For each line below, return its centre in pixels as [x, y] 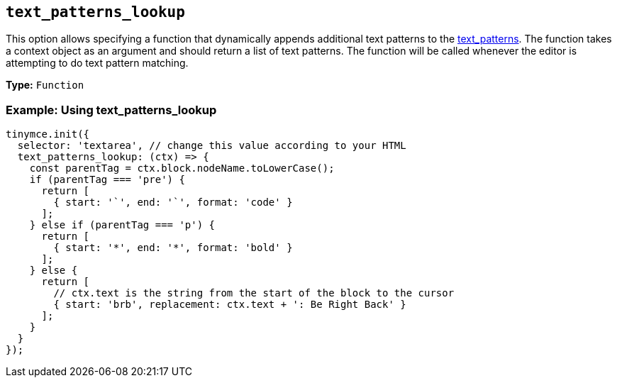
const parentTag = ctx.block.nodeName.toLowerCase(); [182, 168]
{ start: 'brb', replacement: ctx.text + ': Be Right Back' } [230, 305]
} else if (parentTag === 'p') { [122, 225]
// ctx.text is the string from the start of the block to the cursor [254, 293]
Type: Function [45, 85]
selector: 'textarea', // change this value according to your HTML [212, 146]
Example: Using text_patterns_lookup [111, 110]
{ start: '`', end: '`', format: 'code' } [173, 202]
